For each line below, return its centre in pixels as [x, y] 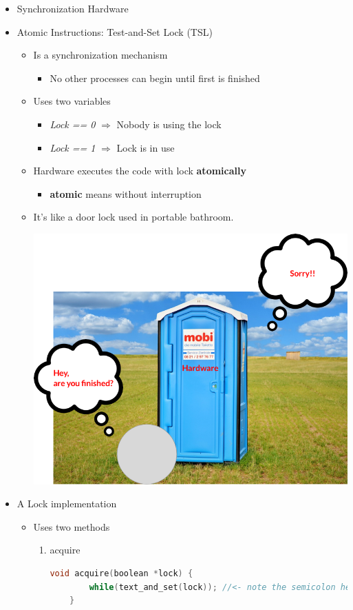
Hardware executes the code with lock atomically [140, 171]
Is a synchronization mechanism [100, 55]
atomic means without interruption [126, 193]
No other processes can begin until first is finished [155, 78]
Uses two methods [72, 526]
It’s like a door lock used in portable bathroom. [133, 217]
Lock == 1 [73, 147]
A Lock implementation [67, 504]
